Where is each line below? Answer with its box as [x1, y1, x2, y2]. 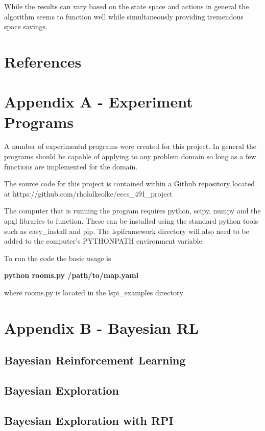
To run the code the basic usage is [4, 252, 111, 263]
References [4, 51, 82, 72]
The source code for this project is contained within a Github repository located [4, 178, 255, 189]
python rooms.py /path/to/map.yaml [4, 270, 139, 281]
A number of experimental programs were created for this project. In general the [4, 141, 256, 152]
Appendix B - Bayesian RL [4, 317, 199, 338]
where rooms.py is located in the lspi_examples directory [4, 287, 183, 297]
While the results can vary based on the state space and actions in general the [4, 1, 249, 11]
